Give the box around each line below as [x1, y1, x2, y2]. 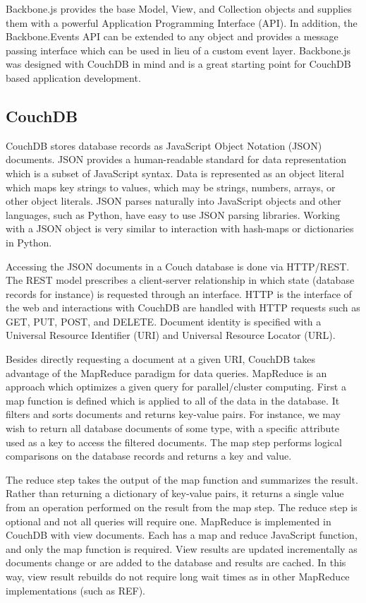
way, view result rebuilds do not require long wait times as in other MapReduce [6, 568, 350, 583]
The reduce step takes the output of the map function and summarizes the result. [6, 472, 358, 486]
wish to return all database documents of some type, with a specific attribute [6, 421, 339, 436]
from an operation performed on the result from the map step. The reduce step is [6, 500, 358, 515]
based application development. [6, 70, 141, 85]
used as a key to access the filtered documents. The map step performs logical [6, 434, 342, 449]
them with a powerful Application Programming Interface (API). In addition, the [6, 15, 358, 30]
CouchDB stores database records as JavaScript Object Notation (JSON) [6, 138, 322, 153]
